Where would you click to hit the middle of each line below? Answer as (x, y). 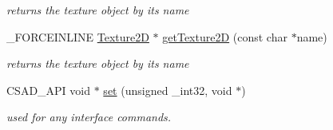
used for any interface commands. (89, 117)
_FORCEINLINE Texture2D (78, 36)
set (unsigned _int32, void (168, 90)
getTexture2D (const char (225, 36)
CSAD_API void (49, 90)
